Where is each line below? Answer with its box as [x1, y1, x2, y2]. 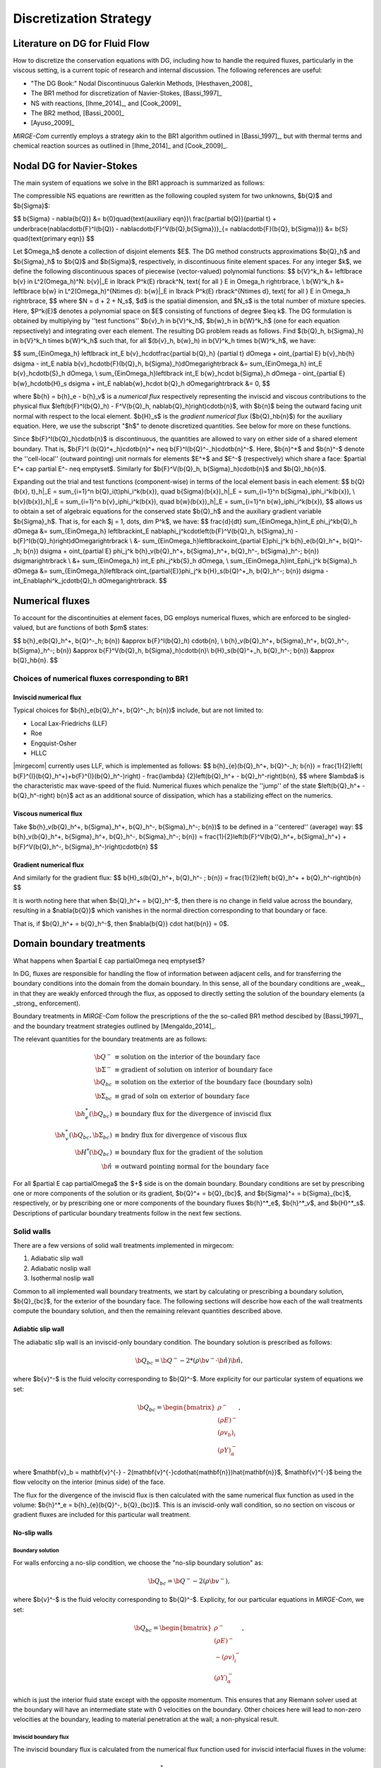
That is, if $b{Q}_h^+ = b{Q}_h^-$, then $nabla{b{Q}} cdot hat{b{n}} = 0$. [13, 919, 229, 928]
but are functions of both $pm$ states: [36, 623, 149, 632]
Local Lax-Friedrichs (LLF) [30, 719, 108, 728]
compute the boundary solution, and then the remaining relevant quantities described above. [13, 1307, 283, 1315]
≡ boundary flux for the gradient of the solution [114, 1148, 263, 1156]
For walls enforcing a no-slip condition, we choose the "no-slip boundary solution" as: [13, 1558, 264, 1566]
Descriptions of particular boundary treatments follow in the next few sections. [13, 1209, 242, 1217]
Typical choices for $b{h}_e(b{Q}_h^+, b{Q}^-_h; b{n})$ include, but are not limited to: [13, 706, 264, 714]
